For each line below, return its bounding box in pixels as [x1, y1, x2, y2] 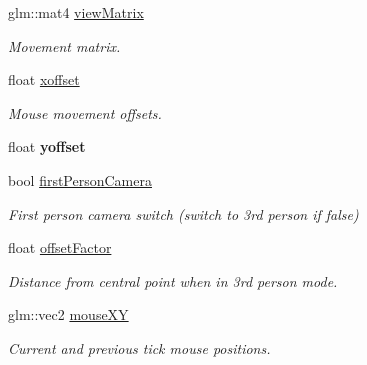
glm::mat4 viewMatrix [8, 2, 144, 22]
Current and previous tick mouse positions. [8, 337, 271, 358]
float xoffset [8, 69, 80, 90]
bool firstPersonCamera [8, 169, 152, 190]
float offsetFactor [8, 237, 112, 258]
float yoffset [8, 136, 86, 157]
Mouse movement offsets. [8, 102, 162, 123]
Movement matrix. [8, 35, 121, 56]
